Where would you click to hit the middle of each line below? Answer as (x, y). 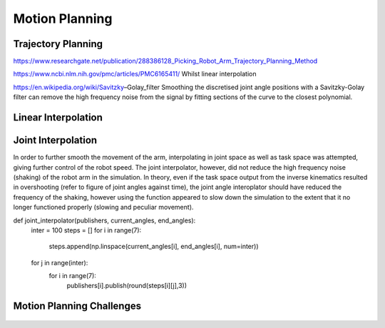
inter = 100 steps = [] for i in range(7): (86, 230)
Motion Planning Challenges (77, 306)
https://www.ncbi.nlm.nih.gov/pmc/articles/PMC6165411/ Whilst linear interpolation (135, 74)
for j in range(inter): (60, 262)
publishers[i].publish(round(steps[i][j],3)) (127, 286)
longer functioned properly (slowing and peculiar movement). (103, 207)
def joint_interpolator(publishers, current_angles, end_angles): (104, 220)
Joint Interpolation (55, 140)
